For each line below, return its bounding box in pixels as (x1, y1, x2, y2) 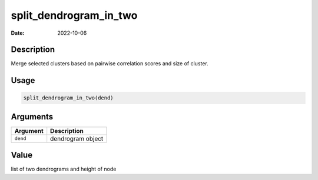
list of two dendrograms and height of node (11, 165, 117, 173)
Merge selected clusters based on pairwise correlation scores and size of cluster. (11, 60, 208, 67)
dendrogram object (50, 134, 104, 142)
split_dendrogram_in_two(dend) (23, 95, 114, 101)
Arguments (11, 112, 54, 122)
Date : (11, 29, 25, 36)
